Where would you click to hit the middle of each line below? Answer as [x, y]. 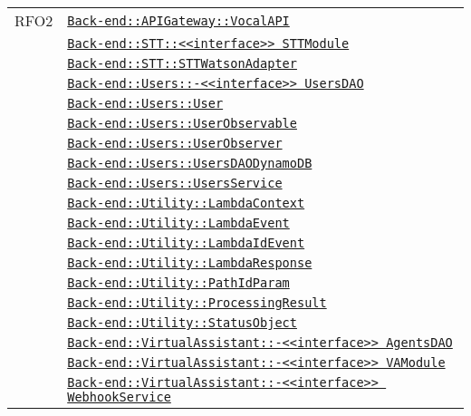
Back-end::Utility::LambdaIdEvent [186, 243]
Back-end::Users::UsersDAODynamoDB [190, 163]
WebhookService [119, 397]
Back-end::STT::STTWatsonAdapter [182, 63]
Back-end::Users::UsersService [175, 183]
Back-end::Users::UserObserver [175, 143]
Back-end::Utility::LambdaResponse [190, 263]
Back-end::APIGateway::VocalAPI [178, 20]
